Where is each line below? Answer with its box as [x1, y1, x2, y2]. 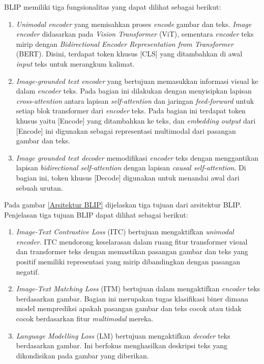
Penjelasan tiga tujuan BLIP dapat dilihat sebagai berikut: [4, 209, 188, 220]
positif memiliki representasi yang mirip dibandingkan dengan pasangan [16, 256, 241, 267]
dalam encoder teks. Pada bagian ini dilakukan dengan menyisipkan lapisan [16, 85, 252, 96]
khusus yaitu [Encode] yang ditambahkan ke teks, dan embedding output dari [16, 115, 256, 126]
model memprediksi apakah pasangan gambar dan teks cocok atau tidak [16, 303, 242, 314]
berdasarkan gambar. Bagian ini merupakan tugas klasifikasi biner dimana [16, 293, 248, 304]
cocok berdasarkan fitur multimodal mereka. [16, 313, 154, 324]
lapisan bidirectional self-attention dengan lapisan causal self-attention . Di [16, 162, 246, 173]
